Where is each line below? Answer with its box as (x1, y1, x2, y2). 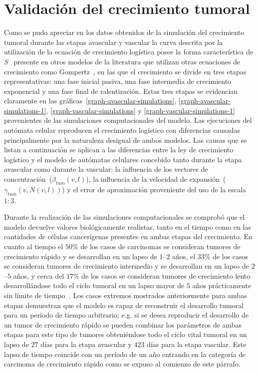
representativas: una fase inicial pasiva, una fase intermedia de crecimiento (4, 76, 232, 86)
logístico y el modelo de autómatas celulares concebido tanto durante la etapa (4, 154, 242, 164)
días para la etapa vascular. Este (147, 339, 247, 349)
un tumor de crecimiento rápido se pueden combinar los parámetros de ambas (4, 319, 242, 330)
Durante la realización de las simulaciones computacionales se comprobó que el (4, 212, 245, 222)
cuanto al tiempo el (4, 241, 63, 251)
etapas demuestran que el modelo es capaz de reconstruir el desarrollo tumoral (4, 300, 244, 310)
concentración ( (4, 174, 52, 184)
